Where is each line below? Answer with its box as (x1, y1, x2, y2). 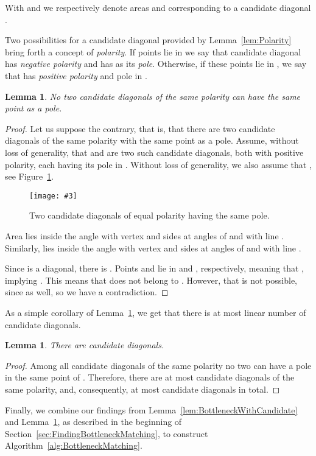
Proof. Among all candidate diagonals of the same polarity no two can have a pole (5, 359, 312, 371)
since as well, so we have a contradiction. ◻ (5, 286, 169, 298)
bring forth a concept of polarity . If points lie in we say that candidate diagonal (5, 45, 301, 58)
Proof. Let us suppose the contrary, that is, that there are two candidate (5, 122, 275, 135)
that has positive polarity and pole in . (5, 69, 147, 82)
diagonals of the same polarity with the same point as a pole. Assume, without (5, 134, 299, 147)
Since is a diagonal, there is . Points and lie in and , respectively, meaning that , (5, 262, 304, 275)
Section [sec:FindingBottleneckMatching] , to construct (5, 427, 208, 440)
